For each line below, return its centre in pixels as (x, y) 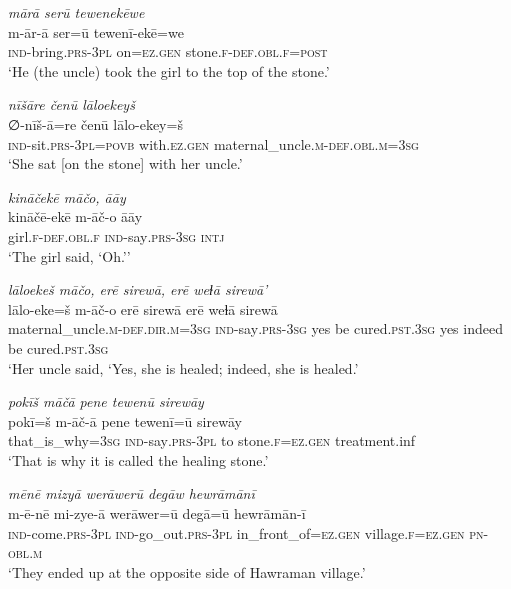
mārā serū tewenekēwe (76, 12)
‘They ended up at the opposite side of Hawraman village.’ (187, 571)
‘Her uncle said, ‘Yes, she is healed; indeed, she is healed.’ (183, 367)
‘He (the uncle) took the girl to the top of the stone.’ (169, 70)
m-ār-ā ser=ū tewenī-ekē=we (96, 31)
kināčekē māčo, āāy (67, 196)
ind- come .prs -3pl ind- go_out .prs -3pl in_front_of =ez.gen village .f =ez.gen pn (246, 532)
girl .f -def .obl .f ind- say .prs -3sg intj (116, 235)
